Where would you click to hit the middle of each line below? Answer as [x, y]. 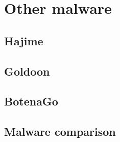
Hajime [24, 40]
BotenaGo [31, 101]
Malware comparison [60, 131]
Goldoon [27, 71]
